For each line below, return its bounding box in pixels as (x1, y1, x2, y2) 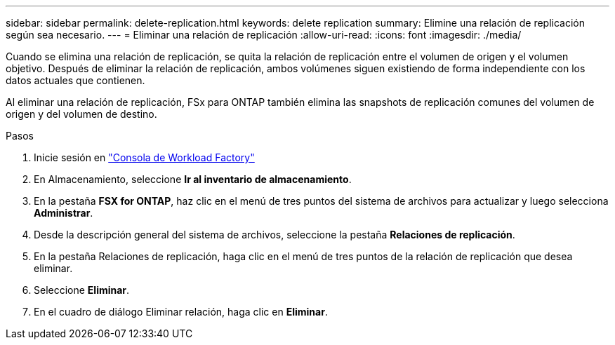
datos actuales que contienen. (6, 74, 145, 86)
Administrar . (34, 207, 93, 219)
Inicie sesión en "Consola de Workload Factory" (34, 151, 255, 163)
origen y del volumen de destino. (6, 108, 157, 120)
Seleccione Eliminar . (34, 284, 130, 296)
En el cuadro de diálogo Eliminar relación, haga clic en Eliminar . (34, 306, 328, 318)
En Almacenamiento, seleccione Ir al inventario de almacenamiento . (34, 173, 352, 185)
